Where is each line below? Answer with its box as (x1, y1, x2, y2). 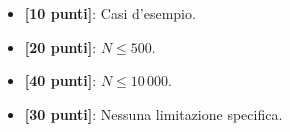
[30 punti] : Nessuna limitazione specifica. (24, 103, 283, 124)
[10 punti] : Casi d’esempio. (24, 3, 196, 23)
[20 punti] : (24, 36, 97, 57)
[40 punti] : (24, 70, 97, 91)
